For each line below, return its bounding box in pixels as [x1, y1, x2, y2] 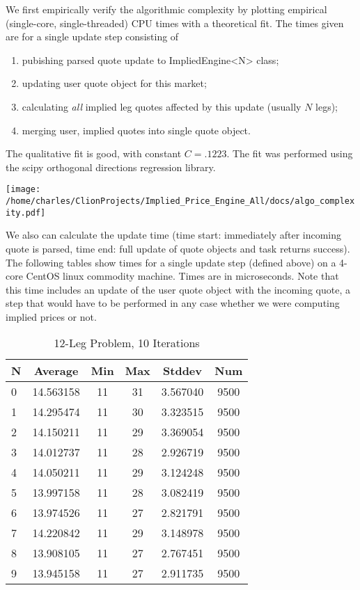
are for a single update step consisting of [6, 29, 179, 44]
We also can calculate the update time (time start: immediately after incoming [6, 228, 342, 242]
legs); [315, 99, 338, 113]
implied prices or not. [6, 309, 97, 324]
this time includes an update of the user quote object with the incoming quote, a [6, 282, 350, 296]
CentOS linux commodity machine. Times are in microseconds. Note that [26, 269, 339, 283]
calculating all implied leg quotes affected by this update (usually [22, 99, 302, 113]
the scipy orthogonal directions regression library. [6, 159, 216, 174]
